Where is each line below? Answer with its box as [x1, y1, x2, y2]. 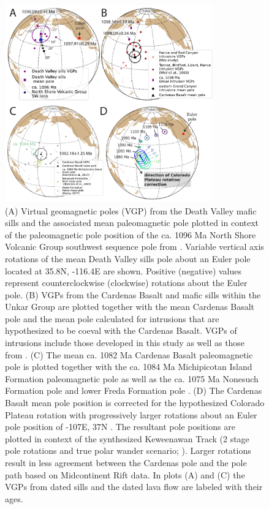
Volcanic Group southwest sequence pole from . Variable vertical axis [5, 240, 264, 253]
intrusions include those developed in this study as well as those [5, 336, 245, 349]
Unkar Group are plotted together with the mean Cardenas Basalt [5, 300, 255, 313]
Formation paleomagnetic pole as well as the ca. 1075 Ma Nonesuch [5, 372, 259, 385]
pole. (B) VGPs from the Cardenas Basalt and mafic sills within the [5, 288, 261, 301]
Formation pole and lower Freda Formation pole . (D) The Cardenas [5, 384, 262, 397]
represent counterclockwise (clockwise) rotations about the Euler [5, 276, 248, 289]
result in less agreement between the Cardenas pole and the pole [5, 456, 247, 469]
